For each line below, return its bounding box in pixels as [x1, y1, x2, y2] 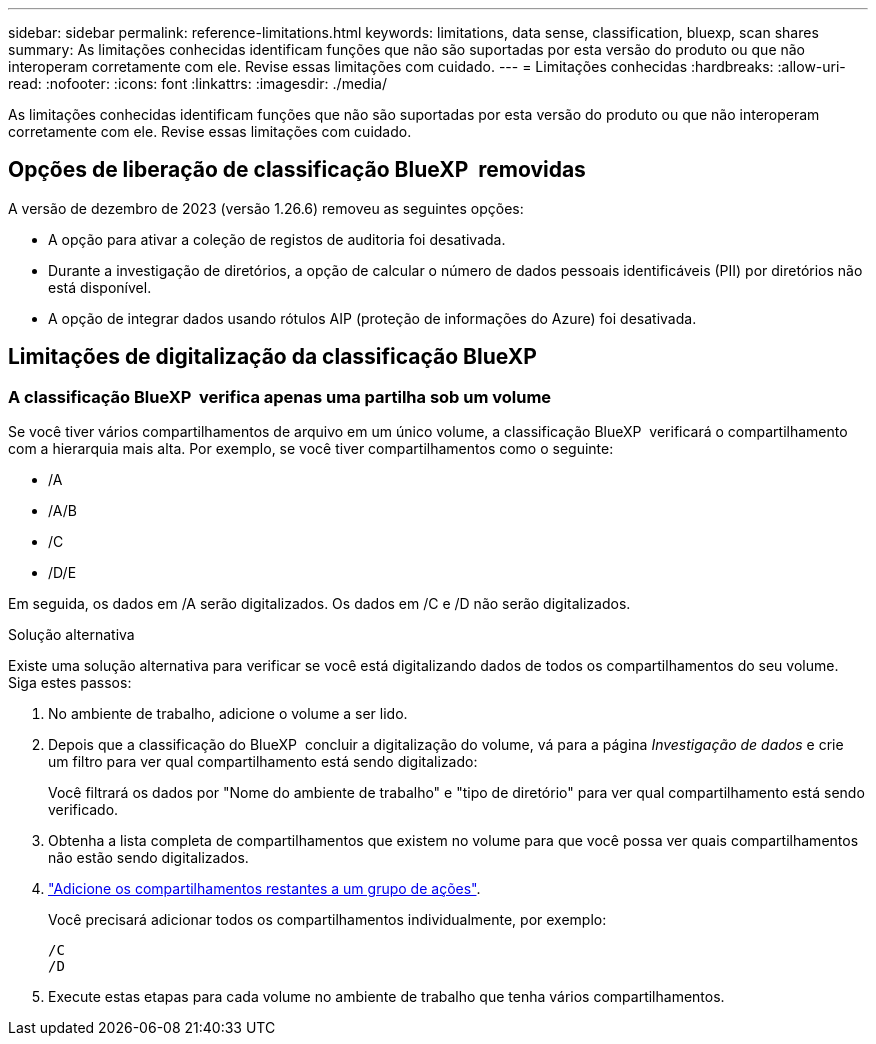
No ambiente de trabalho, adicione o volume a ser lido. [48, 705, 408, 723]
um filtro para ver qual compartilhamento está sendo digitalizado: [48, 753, 478, 771]
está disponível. [48, 278, 152, 296]
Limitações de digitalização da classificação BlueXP [8, 344, 537, 370]
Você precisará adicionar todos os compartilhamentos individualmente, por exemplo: [48, 911, 607, 929]
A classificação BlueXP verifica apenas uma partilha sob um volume [8, 386, 552, 407]
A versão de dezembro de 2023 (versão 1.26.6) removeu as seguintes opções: [8, 199, 524, 217]
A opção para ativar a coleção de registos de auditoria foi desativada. [48, 230, 506, 248]
